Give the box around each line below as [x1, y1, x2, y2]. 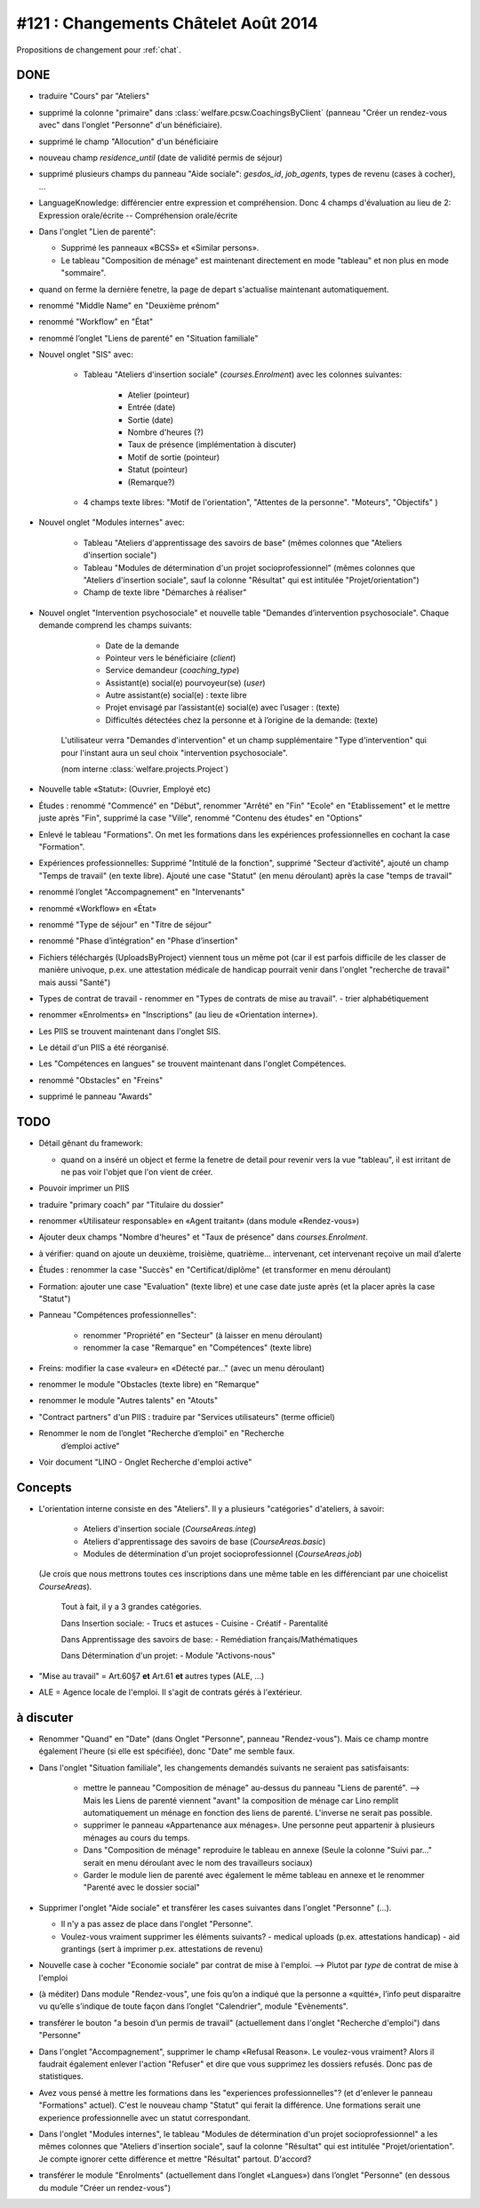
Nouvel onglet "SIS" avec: [38, 349, 133, 360]
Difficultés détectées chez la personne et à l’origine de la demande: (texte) [105, 714, 379, 725]
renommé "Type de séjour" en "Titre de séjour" [38, 919, 212, 929]
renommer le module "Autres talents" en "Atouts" [38, 1395, 218, 1406]
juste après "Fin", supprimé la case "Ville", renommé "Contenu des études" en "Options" [38, 813, 364, 823]
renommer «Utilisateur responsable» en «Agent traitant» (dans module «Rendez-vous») [38, 1216, 360, 1226]
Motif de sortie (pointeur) [127, 452, 220, 462]
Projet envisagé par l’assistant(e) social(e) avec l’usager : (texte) [105, 703, 340, 713]
